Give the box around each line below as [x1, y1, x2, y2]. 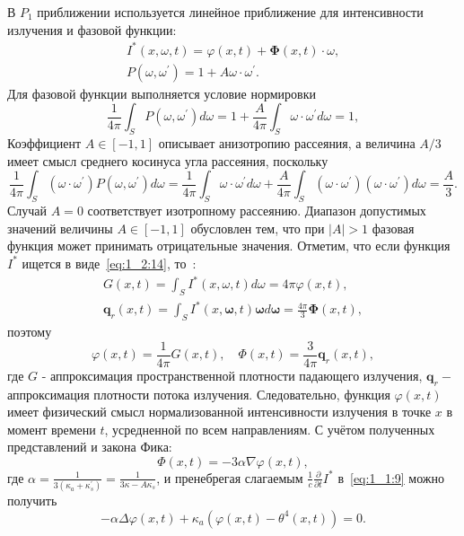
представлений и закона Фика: [7, 437, 172, 456]
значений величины [7, 218, 113, 237]
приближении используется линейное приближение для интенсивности [37, 3, 424, 21]
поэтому [7, 322, 52, 341]
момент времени [7, 419, 96, 438]
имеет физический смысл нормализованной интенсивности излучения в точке [7, 402, 432, 421]
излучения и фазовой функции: [7, 20, 177, 39]
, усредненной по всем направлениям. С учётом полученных [104, 419, 435, 438]
